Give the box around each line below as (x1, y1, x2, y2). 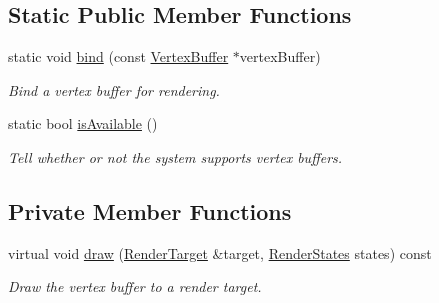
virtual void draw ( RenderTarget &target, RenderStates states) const (8, 242, 432, 263)
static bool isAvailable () (8, 113, 158, 134)
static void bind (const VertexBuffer (8, 46, 229, 67)
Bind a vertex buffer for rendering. (8, 79, 220, 100)
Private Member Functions (8, 195, 292, 226)
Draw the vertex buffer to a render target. (8, 276, 262, 297)
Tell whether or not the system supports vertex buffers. (8, 146, 343, 167)
